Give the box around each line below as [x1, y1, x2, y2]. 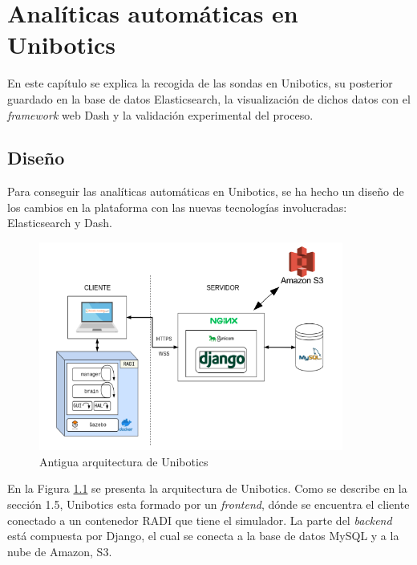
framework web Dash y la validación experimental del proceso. [7, 106, 314, 123]
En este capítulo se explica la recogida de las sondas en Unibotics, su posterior [7, 75, 393, 91]
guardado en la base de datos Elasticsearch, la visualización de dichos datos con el [7, 90, 411, 107]
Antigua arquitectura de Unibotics [39, 453, 208, 469]
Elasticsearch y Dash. [7, 214, 112, 231]
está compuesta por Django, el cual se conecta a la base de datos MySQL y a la [7, 527, 399, 544]
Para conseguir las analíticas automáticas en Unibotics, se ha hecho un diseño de [7, 183, 404, 200]
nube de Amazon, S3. [7, 543, 112, 559]
